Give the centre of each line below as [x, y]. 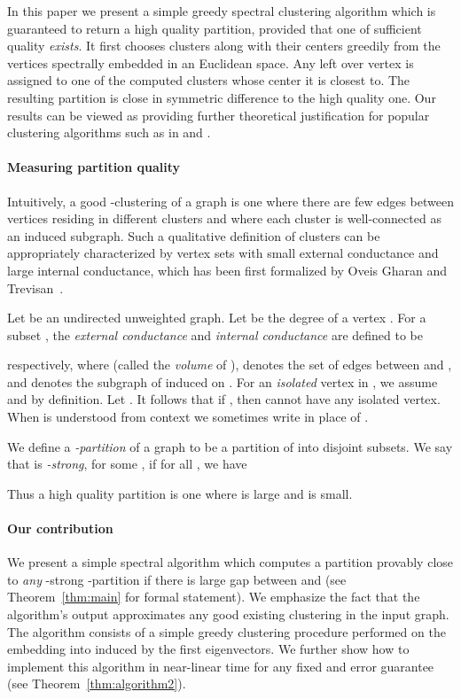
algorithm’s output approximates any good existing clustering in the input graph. [228, 614]
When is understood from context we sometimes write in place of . [188, 417]
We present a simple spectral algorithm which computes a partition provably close [230, 562]
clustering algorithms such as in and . [109, 132]
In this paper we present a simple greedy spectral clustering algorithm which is [222, 11]
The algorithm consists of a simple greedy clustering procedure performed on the [227, 631]
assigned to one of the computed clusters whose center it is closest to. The [209, 80]
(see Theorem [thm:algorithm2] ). [97, 683]
